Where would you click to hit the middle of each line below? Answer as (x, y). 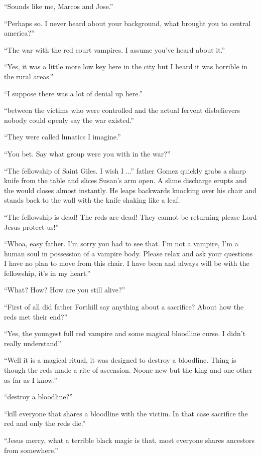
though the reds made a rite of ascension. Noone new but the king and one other (128, 370)
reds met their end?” (36, 316)
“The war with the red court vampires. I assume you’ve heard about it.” (115, 49)
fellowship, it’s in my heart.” (47, 273)
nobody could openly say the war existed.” (69, 120)
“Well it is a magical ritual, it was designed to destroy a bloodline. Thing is (120, 360)
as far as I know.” (31, 379)
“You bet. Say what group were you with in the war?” (87, 153)
